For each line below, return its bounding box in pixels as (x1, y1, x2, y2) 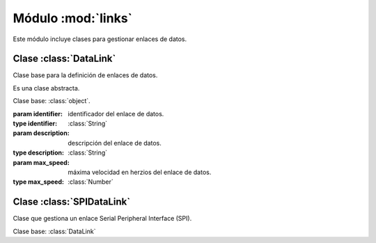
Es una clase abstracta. (13, 84, 80, 92)
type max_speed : (13, 178, 64, 186)
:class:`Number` (68, 178, 114, 186)
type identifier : (13, 119, 58, 128)
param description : (13, 129, 70, 137)
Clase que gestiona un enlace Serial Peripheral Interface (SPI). (13, 214, 192, 223)
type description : (13, 148, 64, 157)
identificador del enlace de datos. (68, 109, 164, 118)
